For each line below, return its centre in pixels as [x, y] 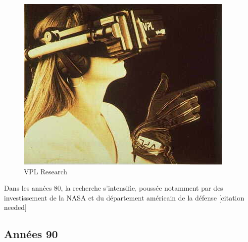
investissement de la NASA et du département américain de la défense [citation [124, 197]
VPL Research [46, 171]
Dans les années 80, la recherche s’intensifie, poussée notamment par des [114, 188]
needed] [15, 207]
